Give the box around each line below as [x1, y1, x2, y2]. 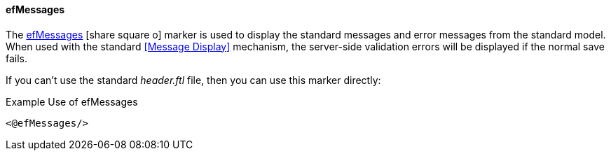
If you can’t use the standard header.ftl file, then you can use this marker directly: [6, 73, 381, 86]
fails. [6, 52, 28, 64]
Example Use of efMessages [6, 95, 138, 108]
